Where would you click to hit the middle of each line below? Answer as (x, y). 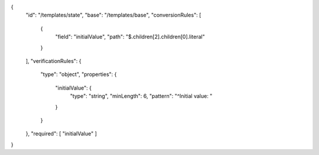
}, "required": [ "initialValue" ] (61, 134)
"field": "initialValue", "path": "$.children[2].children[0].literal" (130, 37)
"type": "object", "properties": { (79, 74)
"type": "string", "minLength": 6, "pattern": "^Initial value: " (141, 96)
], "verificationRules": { (54, 61)
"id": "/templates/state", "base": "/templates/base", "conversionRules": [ (113, 15)
